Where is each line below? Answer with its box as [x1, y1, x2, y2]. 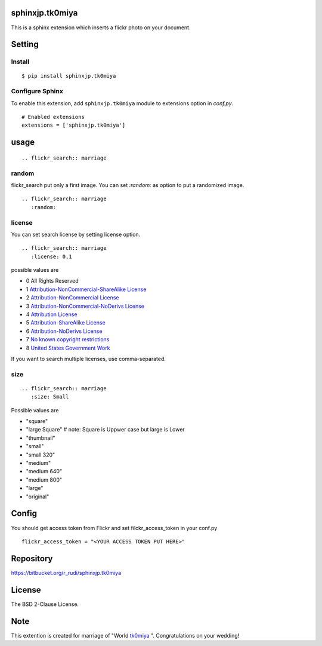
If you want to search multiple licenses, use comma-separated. [11, 355, 166, 362]
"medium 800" [26, 476, 63, 483]
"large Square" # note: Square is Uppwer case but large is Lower [26, 426, 185, 433]
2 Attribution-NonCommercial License [26, 294, 119, 301]
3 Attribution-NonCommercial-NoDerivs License [26, 302, 144, 310]
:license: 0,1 [30, 253, 72, 260]
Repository [11, 553, 53, 564]
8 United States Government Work [26, 344, 110, 351]
